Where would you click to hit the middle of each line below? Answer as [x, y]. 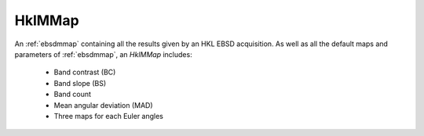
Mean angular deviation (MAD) [103, 105]
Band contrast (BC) [85, 72]
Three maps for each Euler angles [109, 116]
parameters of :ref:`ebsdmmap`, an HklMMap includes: [103, 54]
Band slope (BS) [80, 83]
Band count [73, 95]
